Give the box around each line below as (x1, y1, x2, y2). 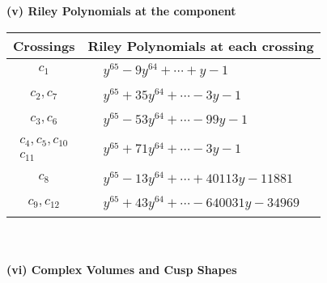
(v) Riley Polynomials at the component (6, 2, 236, 19)
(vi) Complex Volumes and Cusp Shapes (6, 260, 237, 277)
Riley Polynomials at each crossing (87, 36, 314, 55)
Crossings (13, 36, 75, 55)
